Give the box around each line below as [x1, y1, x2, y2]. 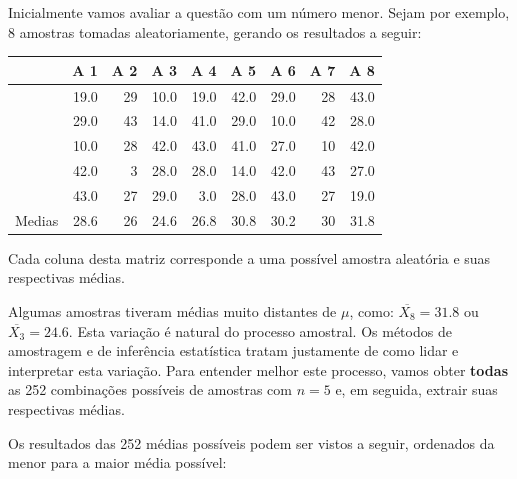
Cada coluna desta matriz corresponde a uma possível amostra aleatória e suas [8, 247, 491, 268]
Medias [15, 209, 59, 230]
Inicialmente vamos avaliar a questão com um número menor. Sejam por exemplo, [8, 2, 510, 22]
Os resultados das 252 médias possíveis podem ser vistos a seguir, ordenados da [8, 432, 495, 453]
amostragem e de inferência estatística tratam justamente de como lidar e [8, 340, 459, 361]
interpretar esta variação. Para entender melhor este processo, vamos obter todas [8, 359, 508, 380]
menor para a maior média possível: [8, 452, 227, 473]
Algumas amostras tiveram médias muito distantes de [8, 301, 337, 322]
